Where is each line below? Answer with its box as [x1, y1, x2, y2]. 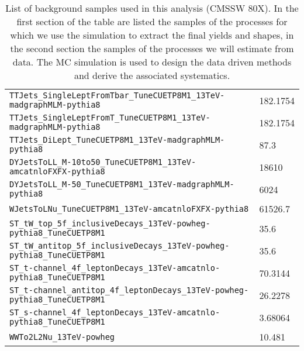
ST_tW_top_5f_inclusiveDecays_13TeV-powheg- [9, 219, 210, 228]
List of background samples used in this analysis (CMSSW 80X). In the [5, 1, 299, 15]
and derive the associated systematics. [74, 68, 230, 82]
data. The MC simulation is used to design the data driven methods [12, 55, 292, 68]
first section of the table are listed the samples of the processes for [16, 15, 288, 28]
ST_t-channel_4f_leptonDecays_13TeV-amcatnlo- [9, 263, 220, 273]
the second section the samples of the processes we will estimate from [10, 42, 294, 55]
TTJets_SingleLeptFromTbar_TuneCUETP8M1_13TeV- [9, 91, 225, 100]
